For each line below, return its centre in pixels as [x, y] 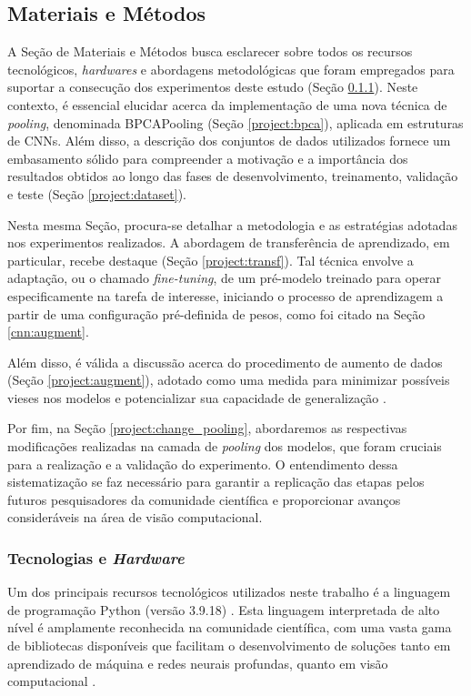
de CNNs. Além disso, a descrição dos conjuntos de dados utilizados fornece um [229, 141]
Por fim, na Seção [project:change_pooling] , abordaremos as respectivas [207, 428]
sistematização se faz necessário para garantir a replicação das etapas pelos [216, 482]
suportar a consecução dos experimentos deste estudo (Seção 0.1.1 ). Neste [213, 87]
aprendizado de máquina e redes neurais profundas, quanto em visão [198, 663]
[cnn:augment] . [48, 332]
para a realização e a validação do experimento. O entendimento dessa [203, 464]
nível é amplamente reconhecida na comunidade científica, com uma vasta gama [230, 627]
